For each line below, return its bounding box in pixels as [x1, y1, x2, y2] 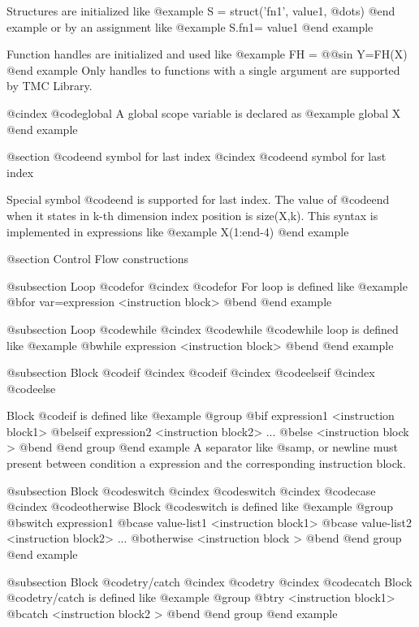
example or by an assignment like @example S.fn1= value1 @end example [6, 18, 374, 35]
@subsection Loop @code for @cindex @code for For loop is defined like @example [6, 277, 408, 294]
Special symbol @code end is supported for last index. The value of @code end [6, 191, 390, 208]
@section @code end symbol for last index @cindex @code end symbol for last [6, 148, 387, 165]
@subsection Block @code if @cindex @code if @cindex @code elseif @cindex [6, 364, 375, 381]
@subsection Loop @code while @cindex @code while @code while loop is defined [6, 320, 399, 337]
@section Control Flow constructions [6, 250, 189, 267]
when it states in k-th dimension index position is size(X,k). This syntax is [6, 206, 378, 223]
